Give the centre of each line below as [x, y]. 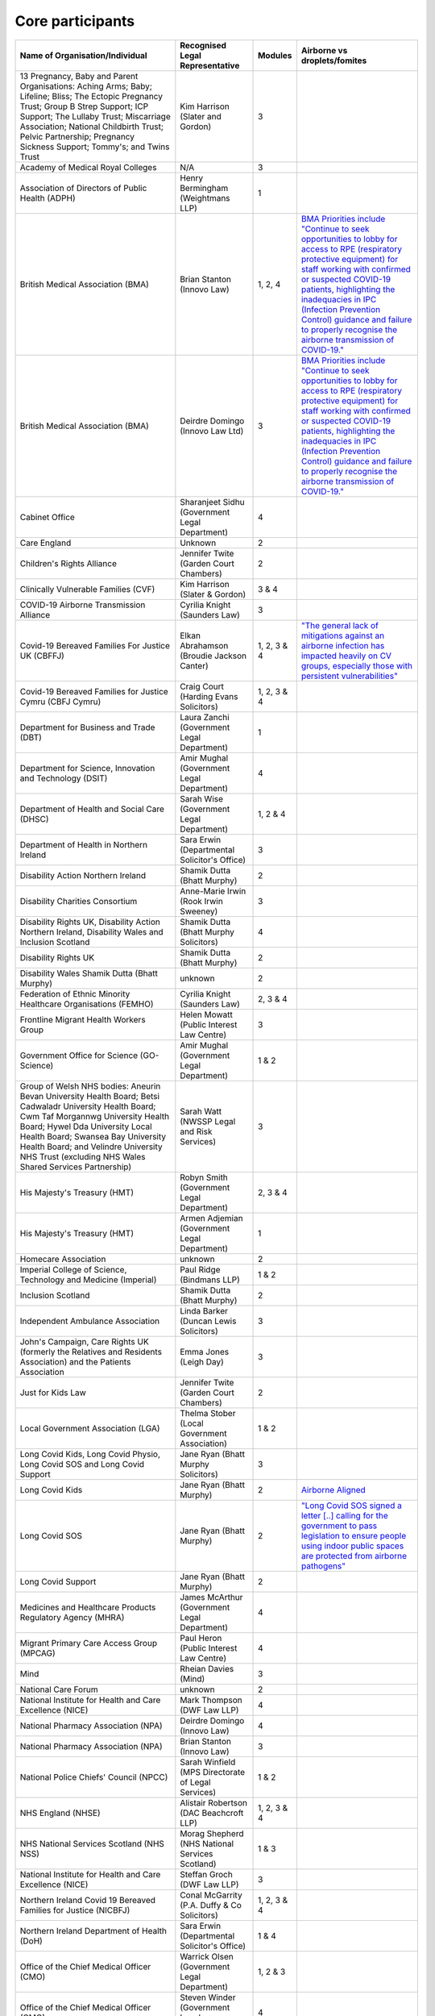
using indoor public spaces [352, 1546]
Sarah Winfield [208, 1762]
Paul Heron [201, 1638]
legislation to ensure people [354, 1535]
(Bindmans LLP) [210, 1280]
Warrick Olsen [207, 1956]
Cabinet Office [48, 517]
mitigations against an [343, 635]
